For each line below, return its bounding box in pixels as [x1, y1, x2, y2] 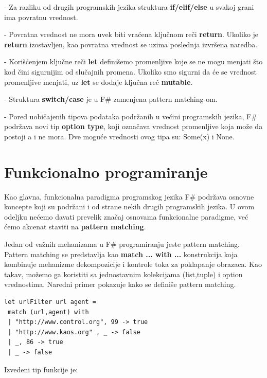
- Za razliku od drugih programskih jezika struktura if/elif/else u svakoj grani [4, 2, 254, 12]
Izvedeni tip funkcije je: [4, 364, 78, 374]
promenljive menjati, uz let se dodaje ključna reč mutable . [4, 76, 193, 87]
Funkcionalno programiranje [4, 161, 208, 182]
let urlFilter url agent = [4, 298, 96, 305]
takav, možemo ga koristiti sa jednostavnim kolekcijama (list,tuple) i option [4, 268, 243, 279]
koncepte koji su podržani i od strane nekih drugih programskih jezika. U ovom [4, 201, 255, 212]
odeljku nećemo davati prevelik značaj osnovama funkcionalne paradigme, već [4, 211, 248, 222]
